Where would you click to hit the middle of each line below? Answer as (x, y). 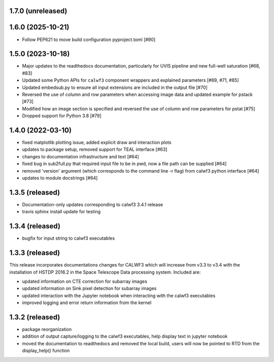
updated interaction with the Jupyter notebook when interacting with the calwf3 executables (119, 295)
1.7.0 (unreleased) (38, 11)
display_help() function (46, 351)
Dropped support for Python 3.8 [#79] (62, 116)
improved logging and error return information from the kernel (87, 303)
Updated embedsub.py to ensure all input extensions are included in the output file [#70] (115, 87)
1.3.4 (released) (35, 226)
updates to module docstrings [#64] (60, 178)
